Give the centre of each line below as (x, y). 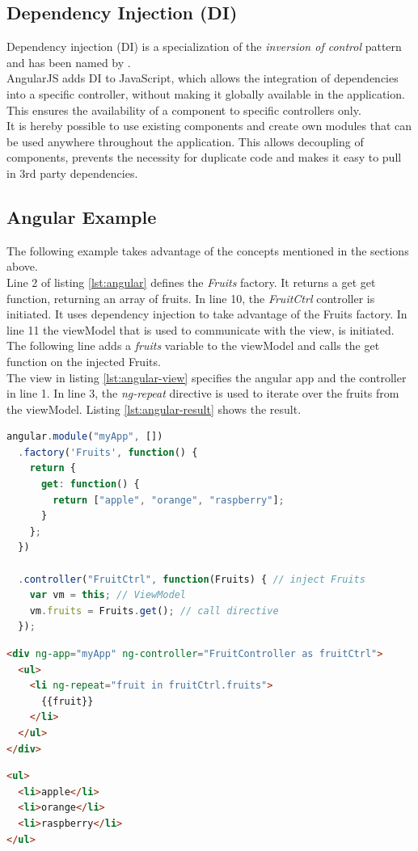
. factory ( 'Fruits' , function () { (108, 452)
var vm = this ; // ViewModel (108, 595)
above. (22, 266)
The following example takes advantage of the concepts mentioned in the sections (208, 250)
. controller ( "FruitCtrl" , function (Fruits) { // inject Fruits (192, 579)
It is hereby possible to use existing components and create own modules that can (209, 126)
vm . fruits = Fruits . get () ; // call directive (154, 611)
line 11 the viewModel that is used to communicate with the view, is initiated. (201, 329)
